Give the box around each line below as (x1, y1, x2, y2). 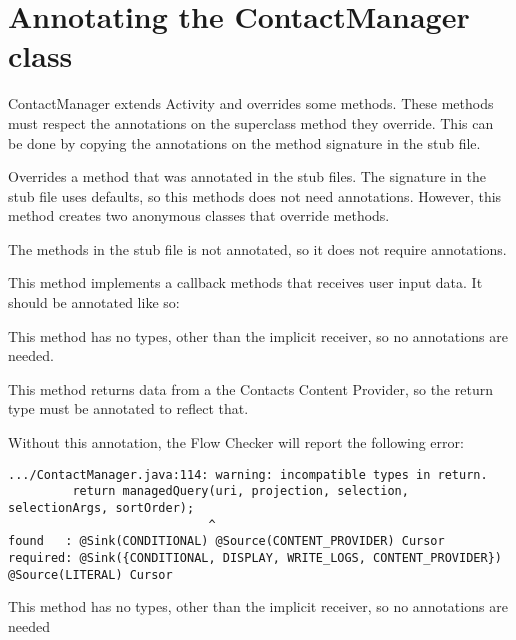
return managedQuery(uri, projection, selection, (72, 484, 409, 499)
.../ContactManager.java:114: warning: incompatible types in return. (8, 467, 488, 482)
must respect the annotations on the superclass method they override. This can (8, 112, 494, 133)
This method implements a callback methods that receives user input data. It (8, 272, 483, 293)
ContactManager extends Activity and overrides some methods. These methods (8, 93, 494, 114)
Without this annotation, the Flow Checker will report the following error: (8, 432, 464, 453)
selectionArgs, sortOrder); (8, 500, 195, 515)
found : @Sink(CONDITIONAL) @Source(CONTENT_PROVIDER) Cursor (8, 534, 445, 549)
